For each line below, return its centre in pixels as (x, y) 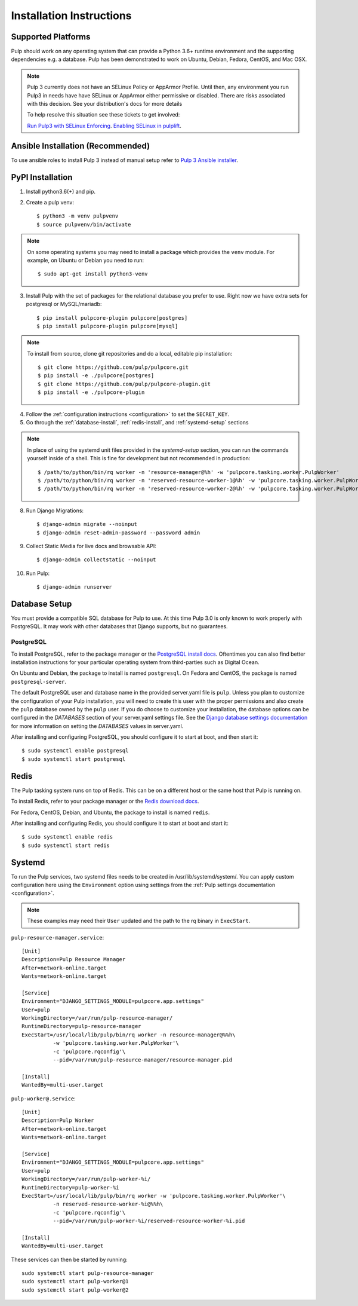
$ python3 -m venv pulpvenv (78, 216)
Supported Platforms (51, 37)
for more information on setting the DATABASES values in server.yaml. (97, 726)
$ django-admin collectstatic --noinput (96, 560)
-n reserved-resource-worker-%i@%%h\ (108, 1204)
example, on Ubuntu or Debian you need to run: (86, 260)
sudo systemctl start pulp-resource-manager (88, 1273)
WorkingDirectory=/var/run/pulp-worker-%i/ (86, 1179)
